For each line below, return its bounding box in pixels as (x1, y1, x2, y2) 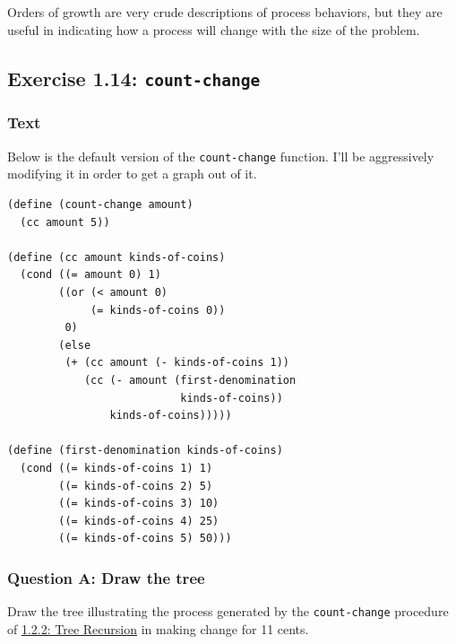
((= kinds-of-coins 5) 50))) (58, 532, 232, 545)
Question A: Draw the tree (7, 566, 205, 588)
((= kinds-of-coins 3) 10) (58, 497, 219, 510)
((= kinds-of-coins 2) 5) (58, 479, 213, 492)
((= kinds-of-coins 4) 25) (58, 514, 219, 527)
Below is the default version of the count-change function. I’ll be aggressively (7, 146, 434, 165)
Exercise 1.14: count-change (7, 64, 261, 91)
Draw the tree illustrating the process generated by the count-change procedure (7, 602, 449, 621)
